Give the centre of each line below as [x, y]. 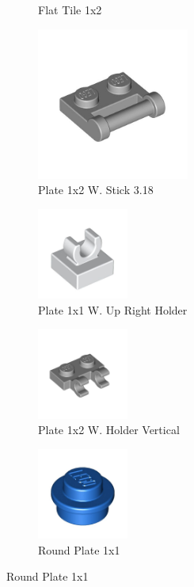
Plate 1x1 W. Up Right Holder [113, 309]
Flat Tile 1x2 [70, 10]
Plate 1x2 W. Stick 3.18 [96, 190]
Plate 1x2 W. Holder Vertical [109, 430]
